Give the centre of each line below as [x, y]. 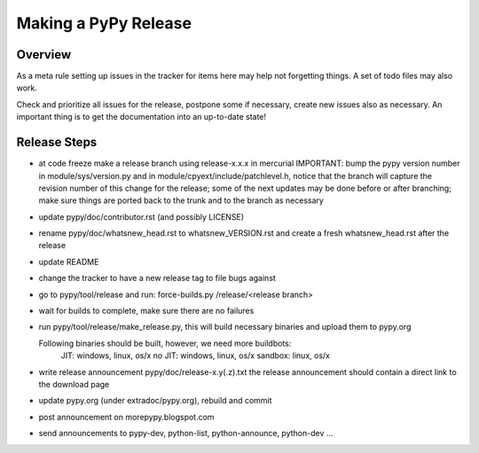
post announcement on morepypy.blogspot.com [126, 417]
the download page [74, 384]
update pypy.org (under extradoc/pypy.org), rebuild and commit [155, 401]
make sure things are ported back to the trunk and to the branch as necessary [181, 200]
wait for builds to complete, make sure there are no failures [146, 311]
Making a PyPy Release [104, 23]
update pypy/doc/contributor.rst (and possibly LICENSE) [141, 216]
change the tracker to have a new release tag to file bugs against [157, 278]
